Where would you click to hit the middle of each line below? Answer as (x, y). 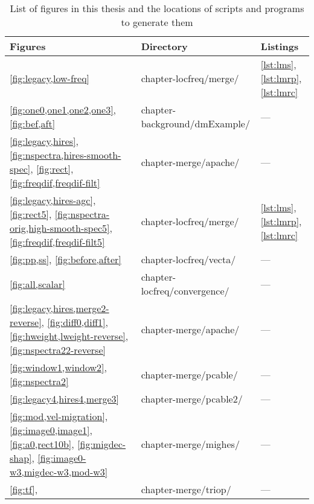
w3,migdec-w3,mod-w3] (59, 472)
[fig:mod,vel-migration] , (59, 416)
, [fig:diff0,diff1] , (75, 322)
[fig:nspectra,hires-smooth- (66, 155)
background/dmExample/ (195, 123)
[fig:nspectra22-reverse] (58, 350)
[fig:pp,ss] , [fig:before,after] (66, 259)
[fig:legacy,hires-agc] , (53, 200)
